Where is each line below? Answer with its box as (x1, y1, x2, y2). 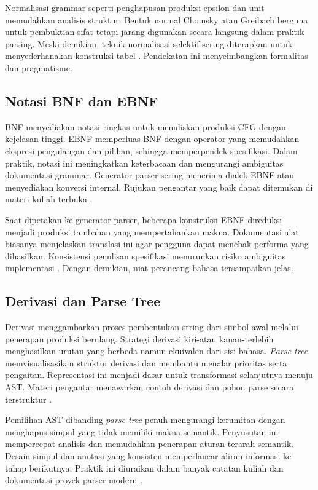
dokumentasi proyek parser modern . (5, 473, 142, 486)
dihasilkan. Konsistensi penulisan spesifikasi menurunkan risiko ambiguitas (5, 249, 286, 262)
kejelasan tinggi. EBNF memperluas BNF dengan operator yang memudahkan (5, 132, 300, 145)
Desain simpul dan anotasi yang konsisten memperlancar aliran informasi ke (5, 449, 292, 462)
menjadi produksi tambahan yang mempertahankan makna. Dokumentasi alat (5, 225, 299, 238)
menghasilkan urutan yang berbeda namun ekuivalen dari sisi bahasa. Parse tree (5, 344, 308, 357)
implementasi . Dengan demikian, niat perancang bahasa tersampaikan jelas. (5, 261, 293, 274)
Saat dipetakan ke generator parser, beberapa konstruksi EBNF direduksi (5, 213, 282, 226)
